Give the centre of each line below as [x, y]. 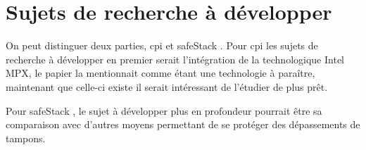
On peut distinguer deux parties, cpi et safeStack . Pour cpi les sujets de [162, 45]
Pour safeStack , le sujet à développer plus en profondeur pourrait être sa [164, 110]
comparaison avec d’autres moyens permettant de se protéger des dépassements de [183, 124]
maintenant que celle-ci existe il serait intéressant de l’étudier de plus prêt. [167, 86]
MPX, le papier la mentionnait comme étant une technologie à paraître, [160, 73]
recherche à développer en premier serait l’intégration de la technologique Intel [175, 59]
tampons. [26, 138]
